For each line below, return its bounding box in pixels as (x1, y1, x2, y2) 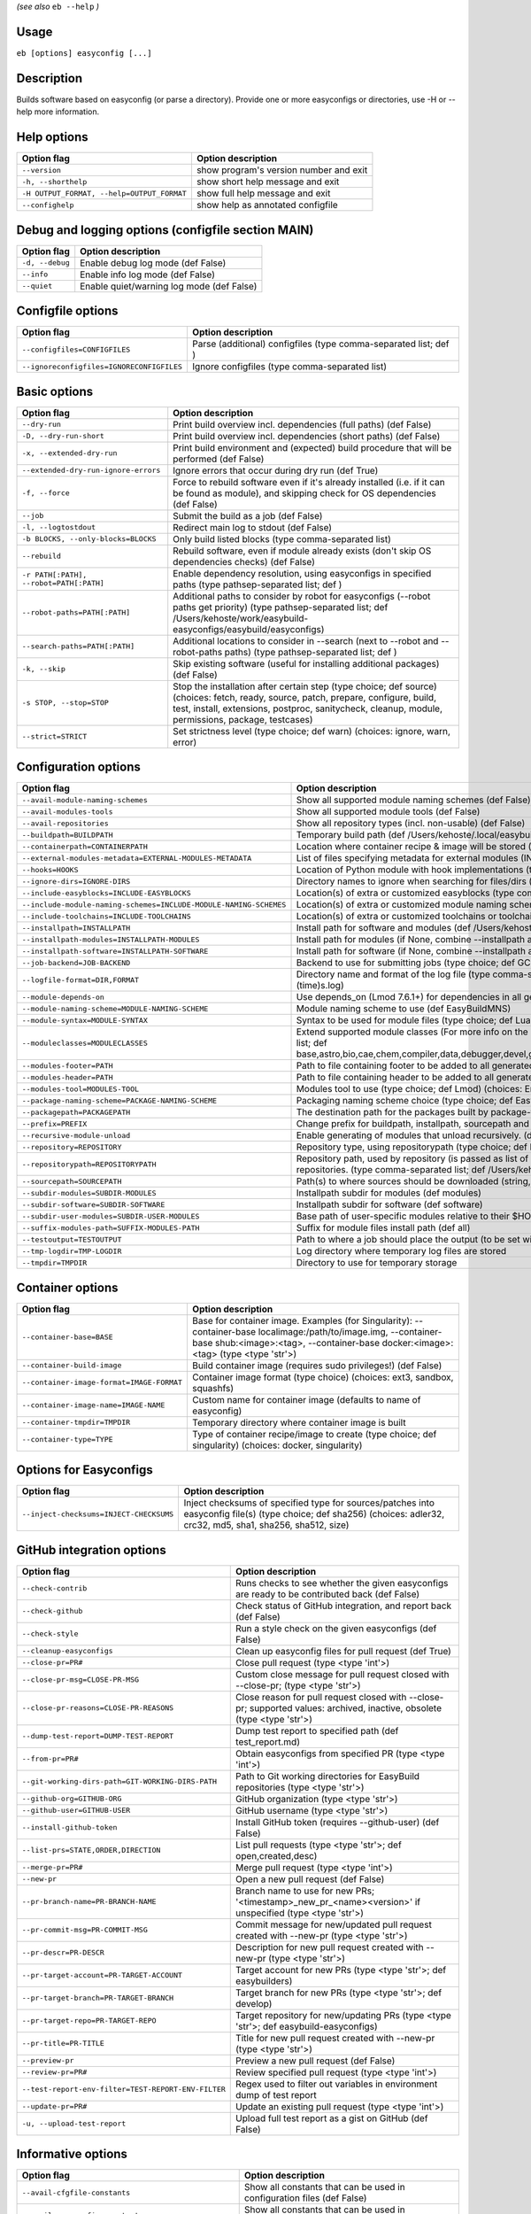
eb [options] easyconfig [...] (16, 48, 152, 58)
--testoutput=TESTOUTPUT (21, 1235, 122, 1244)
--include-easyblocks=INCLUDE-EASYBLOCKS (21, 888, 191, 898)
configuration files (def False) (243, 2192, 367, 2204)
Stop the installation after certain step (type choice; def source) (173, 680, 437, 693)
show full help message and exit (196, 187, 331, 199)
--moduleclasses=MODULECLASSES (21, 1038, 148, 1048)
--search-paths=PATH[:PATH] (21, 642, 135, 651)
